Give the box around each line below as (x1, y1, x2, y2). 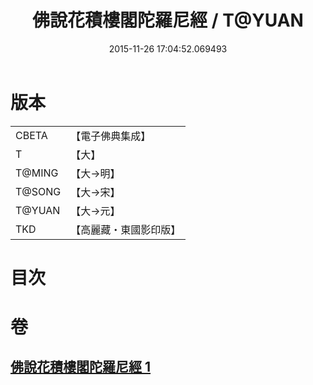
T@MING (15, 166, 59, 180)
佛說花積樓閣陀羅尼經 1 (10, 359, 152, 376)
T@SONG (15, 184, 62, 198)
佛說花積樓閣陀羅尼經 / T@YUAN (32, 9, 304, 32)
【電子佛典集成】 (70, 129, 152, 143)
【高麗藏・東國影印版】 (70, 222, 182, 236)
